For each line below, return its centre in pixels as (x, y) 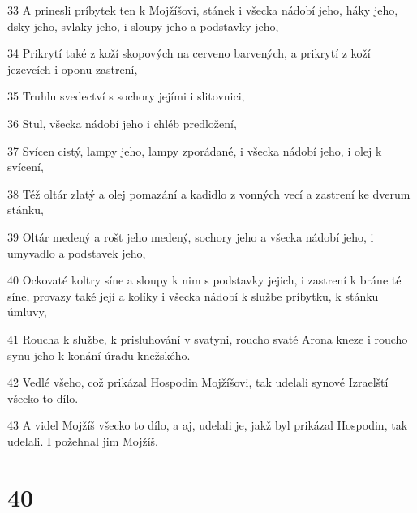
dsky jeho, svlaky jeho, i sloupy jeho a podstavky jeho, (143, 26)
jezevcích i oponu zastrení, (73, 68)
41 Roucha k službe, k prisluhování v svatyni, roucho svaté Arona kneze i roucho (208, 338)
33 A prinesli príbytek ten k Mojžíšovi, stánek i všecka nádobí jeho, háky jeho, (203, 10)
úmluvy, (27, 312)
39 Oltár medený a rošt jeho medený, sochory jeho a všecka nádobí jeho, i (191, 236)
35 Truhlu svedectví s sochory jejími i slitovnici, (126, 96)
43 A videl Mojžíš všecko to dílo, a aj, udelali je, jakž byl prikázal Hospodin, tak (208, 425)
